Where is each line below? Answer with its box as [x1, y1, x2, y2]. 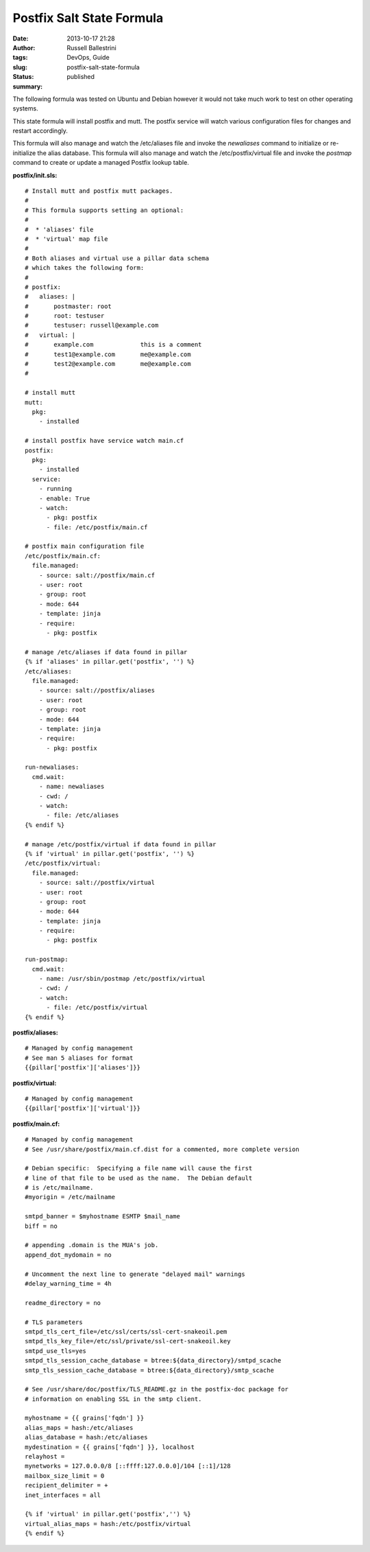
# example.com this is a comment [25, 340, 202, 349]
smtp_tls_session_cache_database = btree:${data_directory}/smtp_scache [25, 1366, 274, 1374]
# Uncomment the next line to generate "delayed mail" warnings [25, 1270, 246, 1278]
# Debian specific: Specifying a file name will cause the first [25, 1164, 253, 1172]
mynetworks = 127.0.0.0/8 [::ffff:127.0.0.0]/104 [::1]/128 [25, 1462, 231, 1470]
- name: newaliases [38, 783, 105, 791]
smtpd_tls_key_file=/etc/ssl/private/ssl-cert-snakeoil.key [25, 1337, 231, 1345]
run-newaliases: [25, 763, 79, 772]
